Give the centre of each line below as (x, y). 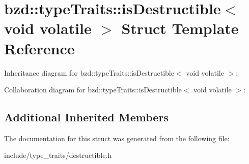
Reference (39, 48)
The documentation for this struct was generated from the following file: (117, 138)
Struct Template (180, 28)
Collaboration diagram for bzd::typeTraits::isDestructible (93, 90)
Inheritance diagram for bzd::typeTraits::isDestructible (89, 72)
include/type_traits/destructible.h (58, 155)
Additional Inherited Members (86, 117)
